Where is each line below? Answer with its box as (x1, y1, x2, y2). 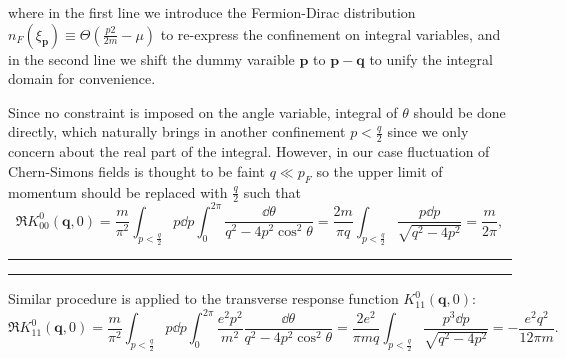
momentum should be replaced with (8, 181, 228, 202)
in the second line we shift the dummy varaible (8, 48, 295, 69)
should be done (413, 101, 506, 122)
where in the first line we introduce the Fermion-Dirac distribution (8, 2, 416, 22)
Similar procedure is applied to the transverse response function (8, 288, 399, 309)
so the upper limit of (316, 160, 443, 181)
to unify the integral (369, 48, 493, 69)
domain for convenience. (8, 68, 156, 89)
